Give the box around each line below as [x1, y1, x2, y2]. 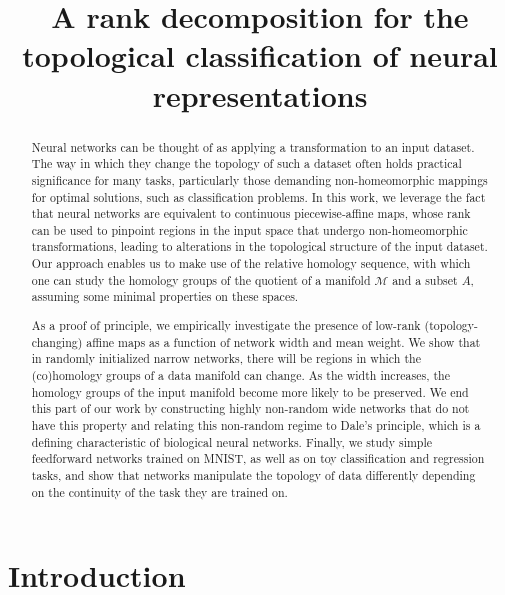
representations [152, 74, 368, 115]
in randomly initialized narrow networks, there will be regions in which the [31, 350, 421, 367]
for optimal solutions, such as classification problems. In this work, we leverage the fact [31, 188, 486, 205]
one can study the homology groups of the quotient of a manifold [31, 271, 371, 288]
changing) [31, 333, 83, 350]
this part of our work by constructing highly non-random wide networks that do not [31, 400, 470, 417]
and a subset [392, 271, 458, 288]
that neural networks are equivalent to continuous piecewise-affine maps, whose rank [31, 205, 471, 222]
